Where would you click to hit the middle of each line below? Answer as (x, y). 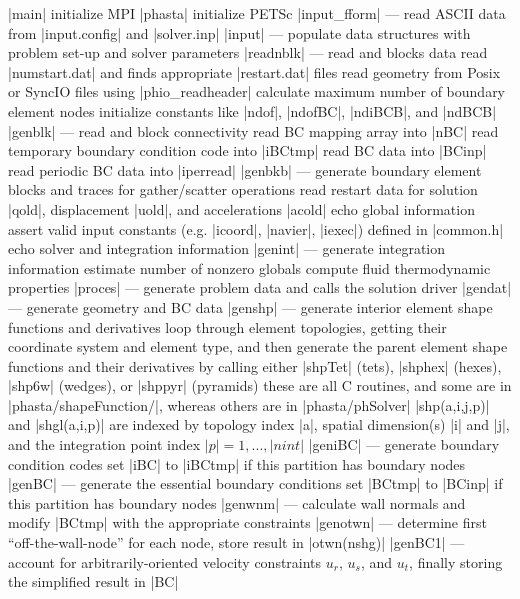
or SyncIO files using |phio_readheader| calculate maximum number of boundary (257, 91)
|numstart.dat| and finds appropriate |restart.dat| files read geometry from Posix (254, 71)
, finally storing (456, 561)
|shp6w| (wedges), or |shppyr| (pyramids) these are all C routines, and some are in (260, 385)
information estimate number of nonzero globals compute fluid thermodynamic (249, 267)
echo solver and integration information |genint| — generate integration (227, 248)
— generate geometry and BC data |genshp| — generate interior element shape (250, 306)
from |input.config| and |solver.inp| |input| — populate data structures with (239, 32)
